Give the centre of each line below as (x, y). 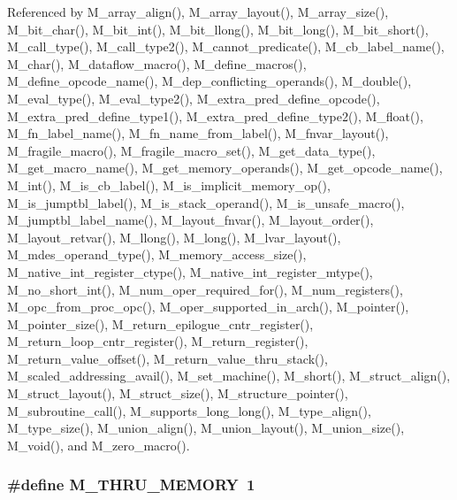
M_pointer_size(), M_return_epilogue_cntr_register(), (160, 323)
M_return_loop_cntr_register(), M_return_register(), (158, 341)
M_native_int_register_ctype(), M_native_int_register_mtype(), (190, 271)
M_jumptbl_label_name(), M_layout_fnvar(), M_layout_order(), (190, 220)
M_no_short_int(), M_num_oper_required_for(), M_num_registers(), (205, 289)
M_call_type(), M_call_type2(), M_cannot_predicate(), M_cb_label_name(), (226, 46)
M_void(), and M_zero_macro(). (99, 445)
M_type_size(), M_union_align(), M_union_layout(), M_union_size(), (206, 428)
